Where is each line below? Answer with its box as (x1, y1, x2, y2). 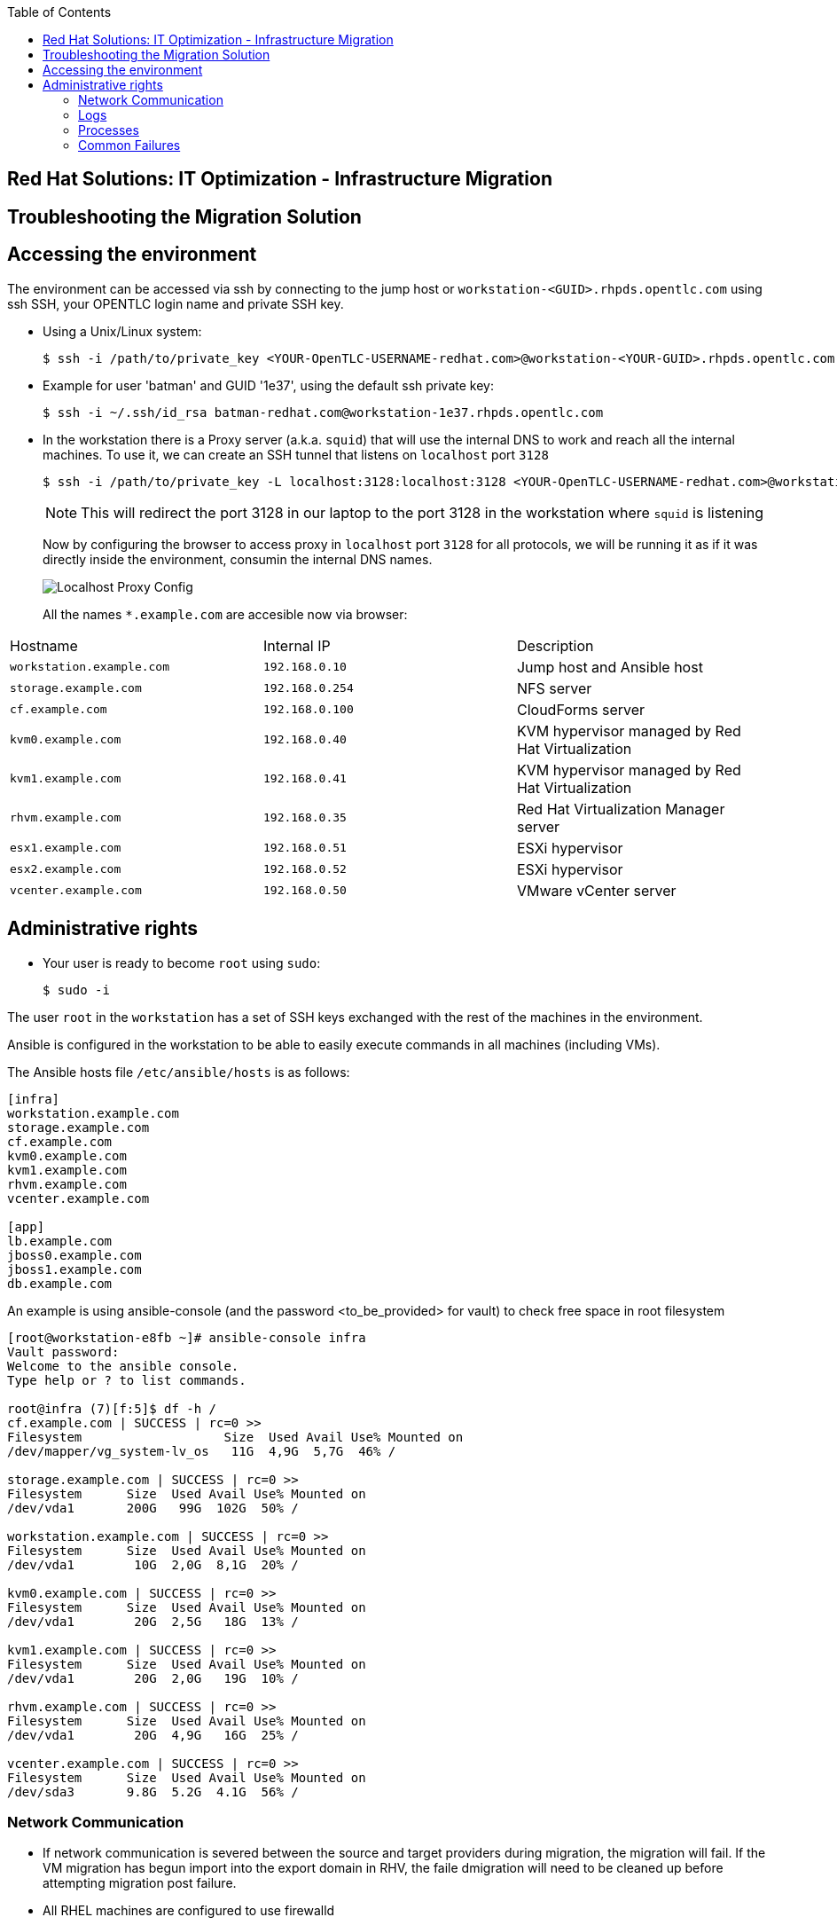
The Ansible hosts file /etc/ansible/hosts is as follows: (7, 1064, 350, 1080)
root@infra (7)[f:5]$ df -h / (7, 1401, 217, 1416)
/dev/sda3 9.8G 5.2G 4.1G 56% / (7, 1784, 299, 1799)
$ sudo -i (43, 982, 110, 997)
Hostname (10, 636, 78, 655)
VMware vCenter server (516, 881, 677, 900)
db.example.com (7, 1276, 113, 1291)
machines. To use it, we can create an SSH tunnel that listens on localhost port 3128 (43, 446, 549, 462)
